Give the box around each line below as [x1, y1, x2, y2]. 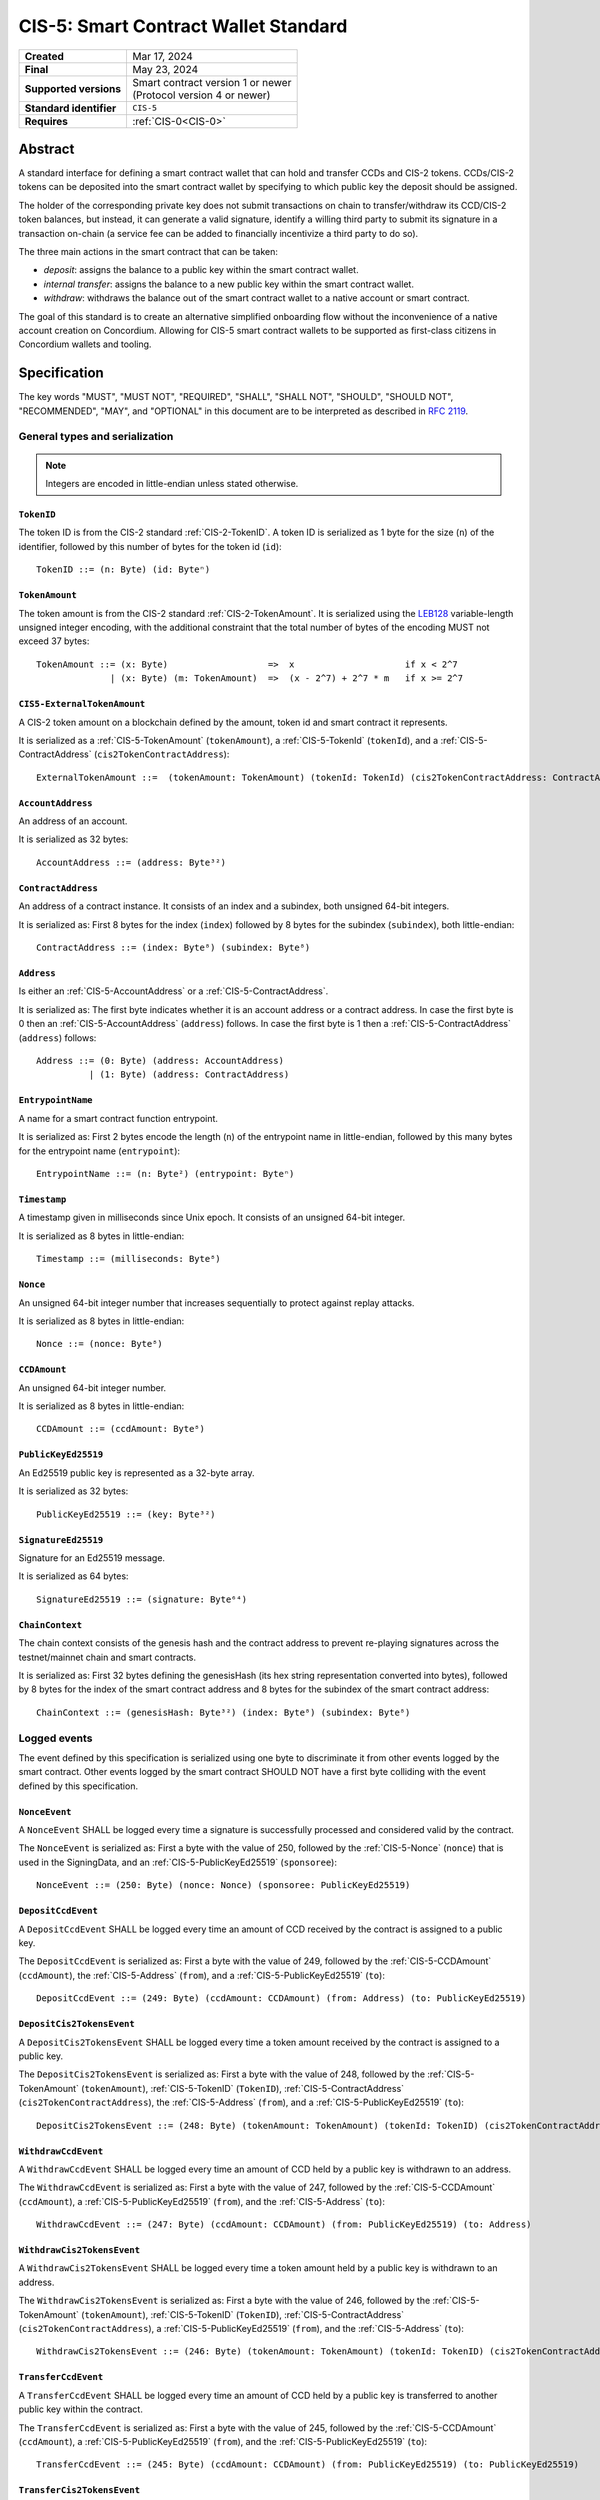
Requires [24, 114, 69, 128]
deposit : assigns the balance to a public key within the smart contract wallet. [43, 264, 359, 276]
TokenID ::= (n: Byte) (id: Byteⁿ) [36, 564, 211, 575]
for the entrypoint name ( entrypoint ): [18, 1145, 180, 1157]
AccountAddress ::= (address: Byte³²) [36, 856, 227, 868]
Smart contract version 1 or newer [131, 75, 292, 89]
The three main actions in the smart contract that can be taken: [18, 246, 279, 258]
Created [24, 49, 64, 63]
